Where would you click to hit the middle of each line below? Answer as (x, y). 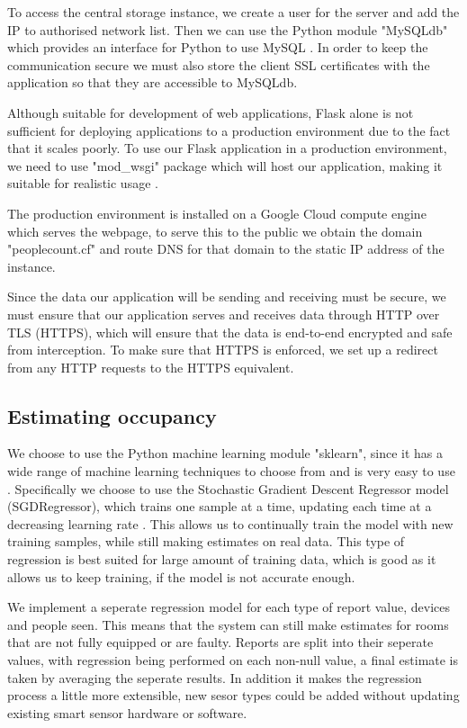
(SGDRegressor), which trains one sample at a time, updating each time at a (220, 506)
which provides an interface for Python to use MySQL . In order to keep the (218, 47)
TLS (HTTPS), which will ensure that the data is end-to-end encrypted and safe (230, 332)
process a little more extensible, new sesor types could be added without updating (233, 695)
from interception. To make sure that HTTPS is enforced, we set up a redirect (223, 350)
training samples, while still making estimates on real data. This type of (206, 541)
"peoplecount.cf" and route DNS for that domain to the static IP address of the (226, 249)
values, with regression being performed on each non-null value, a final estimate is (233, 660)
